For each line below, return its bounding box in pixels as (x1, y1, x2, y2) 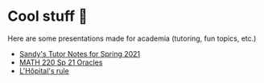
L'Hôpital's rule (19, 65, 69, 75)
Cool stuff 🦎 (7, 7, 88, 26)
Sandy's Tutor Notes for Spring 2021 (19, 49, 141, 58)
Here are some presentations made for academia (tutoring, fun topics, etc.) (7, 34, 257, 43)
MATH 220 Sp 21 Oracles (19, 57, 103, 67)
